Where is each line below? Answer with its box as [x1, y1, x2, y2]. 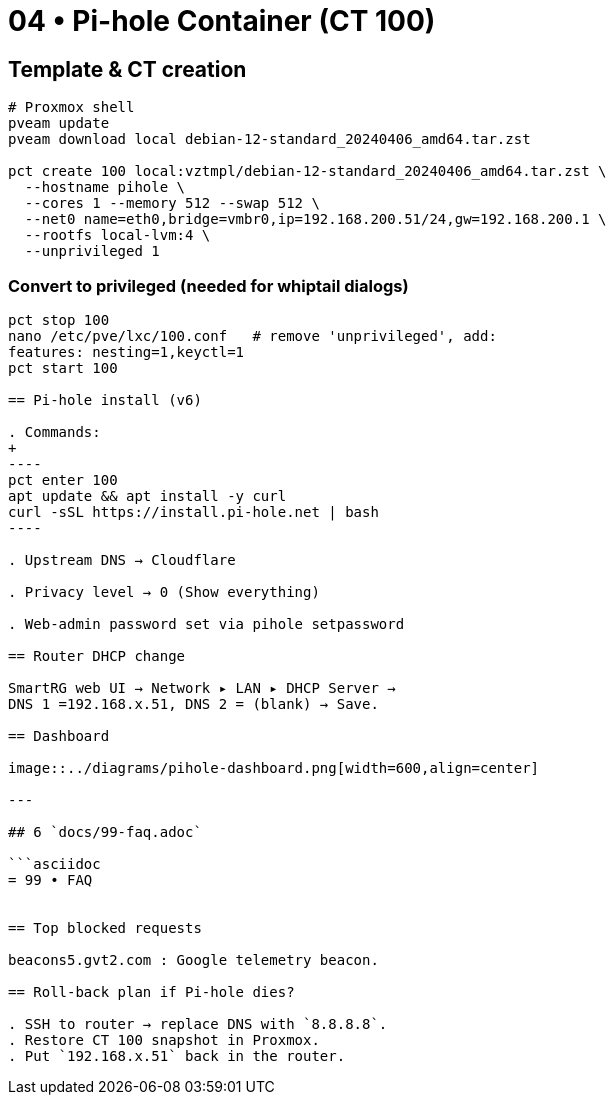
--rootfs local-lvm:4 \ [24, 227, 211, 244]
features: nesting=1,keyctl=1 [8, 343, 245, 360]
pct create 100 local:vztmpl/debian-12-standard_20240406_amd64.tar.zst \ [8, 163, 607, 180]
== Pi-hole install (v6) [8, 391, 202, 408]
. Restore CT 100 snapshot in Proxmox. [8, 1031, 320, 1048]
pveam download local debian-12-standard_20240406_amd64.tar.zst [8, 131, 531, 148]
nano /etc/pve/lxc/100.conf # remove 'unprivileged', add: [8, 327, 497, 344]
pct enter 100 [8, 471, 118, 488]
